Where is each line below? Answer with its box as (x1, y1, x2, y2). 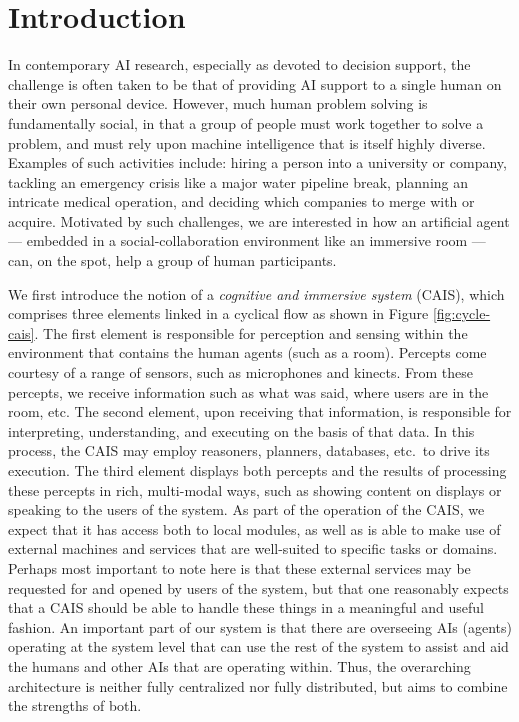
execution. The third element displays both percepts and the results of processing (8, 460, 507, 480)
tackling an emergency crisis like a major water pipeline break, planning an (8, 171, 469, 192)
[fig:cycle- (432, 303, 491, 324)
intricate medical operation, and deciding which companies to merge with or (8, 191, 475, 212)
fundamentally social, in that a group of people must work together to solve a (8, 112, 484, 133)
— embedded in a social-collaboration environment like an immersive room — (8, 230, 486, 251)
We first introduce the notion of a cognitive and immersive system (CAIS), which (8, 283, 505, 304)
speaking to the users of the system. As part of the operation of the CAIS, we (8, 499, 485, 520)
